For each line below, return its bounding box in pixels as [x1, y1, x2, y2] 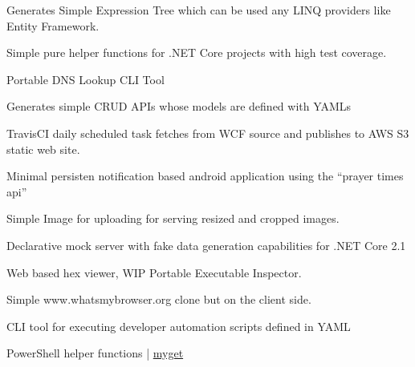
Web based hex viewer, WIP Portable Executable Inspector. [6, 264, 302, 280]
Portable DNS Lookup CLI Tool [6, 71, 165, 87]
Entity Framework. [6, 17, 100, 34]
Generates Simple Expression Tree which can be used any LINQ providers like [6, 2, 391, 18]
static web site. [6, 140, 80, 157]
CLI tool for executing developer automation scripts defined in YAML [6, 317, 351, 334]
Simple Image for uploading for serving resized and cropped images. [6, 210, 340, 227]
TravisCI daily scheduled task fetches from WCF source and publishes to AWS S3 [6, 124, 409, 141]
